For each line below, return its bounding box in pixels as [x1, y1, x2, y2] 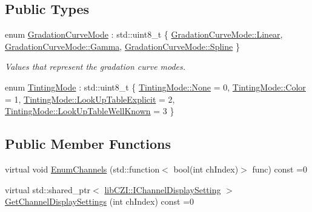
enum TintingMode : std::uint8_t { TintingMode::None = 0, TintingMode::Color [5, 80, 306, 93]
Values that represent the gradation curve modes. [5, 60, 186, 73]
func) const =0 [252, 162, 308, 175]
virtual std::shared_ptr [5, 183, 91, 196]
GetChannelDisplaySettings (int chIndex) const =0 [5, 195, 194, 208]
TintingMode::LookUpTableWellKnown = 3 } [5, 104, 174, 117]
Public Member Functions [5, 134, 171, 153]
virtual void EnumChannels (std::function [5, 162, 160, 175]
